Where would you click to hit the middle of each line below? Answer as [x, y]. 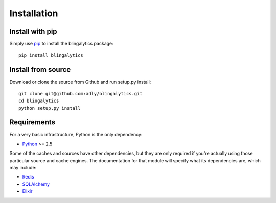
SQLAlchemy [36, 184]
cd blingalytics [39, 101]
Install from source [40, 70]
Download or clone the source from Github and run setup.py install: [80, 82]
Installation [34, 13]
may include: [23, 168]
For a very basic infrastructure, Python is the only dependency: [76, 135]
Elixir [27, 191]
